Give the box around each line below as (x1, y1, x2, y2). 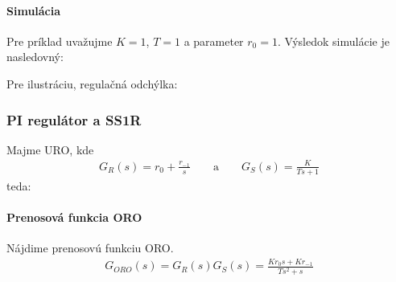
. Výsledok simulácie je (277, 32, 390, 49)
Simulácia (6, 2, 61, 18)
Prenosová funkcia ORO (6, 208, 142, 225)
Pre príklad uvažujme (6, 32, 113, 49)
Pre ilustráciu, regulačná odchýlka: (6, 75, 178, 92)
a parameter (184, 32, 244, 49)
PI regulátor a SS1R (6, 109, 142, 129)
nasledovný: (6, 48, 64, 65)
